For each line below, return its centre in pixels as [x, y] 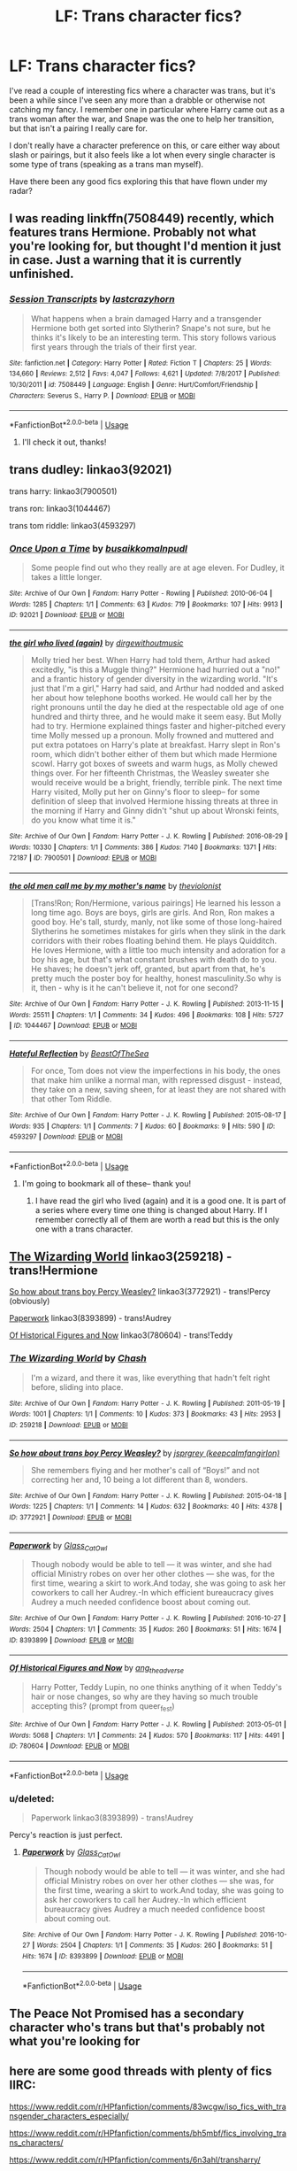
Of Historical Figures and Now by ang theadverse [96, 1669]
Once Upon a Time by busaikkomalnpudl [99, 548]
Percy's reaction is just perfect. [66, 1835]
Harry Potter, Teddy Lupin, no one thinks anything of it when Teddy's [156, 1688]
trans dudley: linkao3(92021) [91, 470]
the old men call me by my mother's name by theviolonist [115, 885]
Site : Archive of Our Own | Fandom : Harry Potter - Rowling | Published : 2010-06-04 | [141, 594]
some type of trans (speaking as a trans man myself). [107, 164]
